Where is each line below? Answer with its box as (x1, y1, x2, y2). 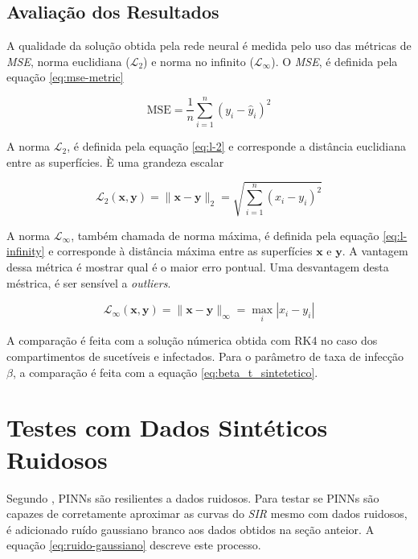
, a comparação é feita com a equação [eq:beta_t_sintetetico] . (12, 363, 318, 380)
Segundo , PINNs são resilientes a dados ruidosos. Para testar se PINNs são (6, 489, 379, 506)
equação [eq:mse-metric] (6, 68, 124, 85)
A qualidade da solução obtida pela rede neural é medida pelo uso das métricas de (6, 37, 412, 54)
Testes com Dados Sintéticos (6, 411, 328, 444)
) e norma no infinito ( (143, 52, 254, 69)
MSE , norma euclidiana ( (6, 52, 130, 69)
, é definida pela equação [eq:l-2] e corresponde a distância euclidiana (67, 138, 407, 155)
